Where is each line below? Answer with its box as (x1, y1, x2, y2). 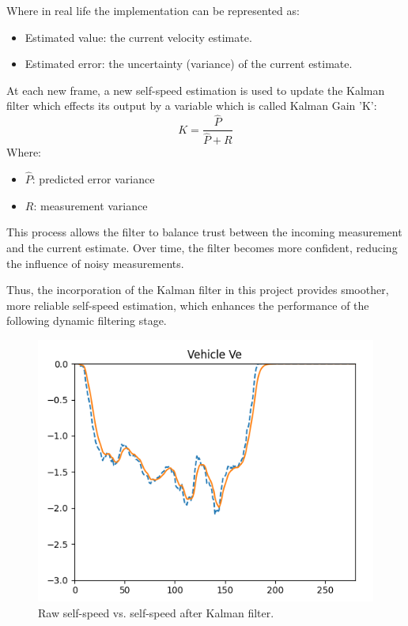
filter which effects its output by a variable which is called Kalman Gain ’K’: (6, 97, 377, 114)
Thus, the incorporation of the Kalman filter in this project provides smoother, (6, 281, 389, 298)
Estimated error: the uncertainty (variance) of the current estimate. (25, 55, 353, 72)
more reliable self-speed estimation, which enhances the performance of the (6, 296, 369, 313)
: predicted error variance (32, 171, 155, 187)
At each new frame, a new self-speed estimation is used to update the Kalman (6, 81, 385, 98)
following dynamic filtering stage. (6, 312, 167, 329)
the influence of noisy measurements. (6, 255, 184, 271)
